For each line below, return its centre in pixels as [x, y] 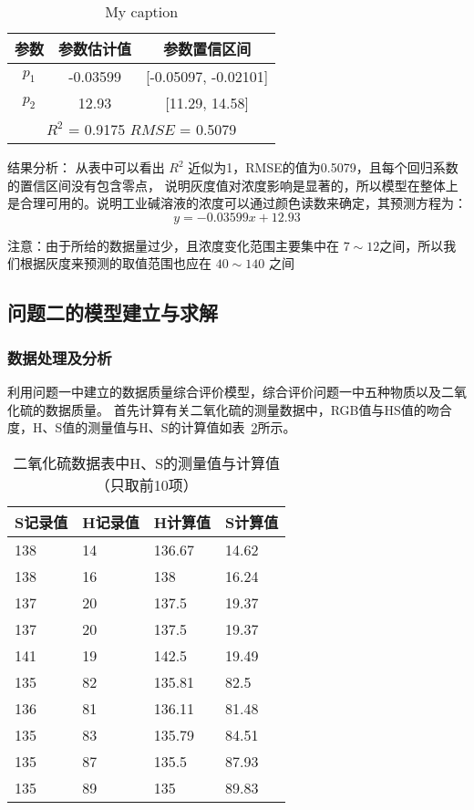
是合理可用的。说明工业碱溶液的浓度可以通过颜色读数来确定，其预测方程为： [237, 203]
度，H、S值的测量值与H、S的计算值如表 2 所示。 [152, 427]
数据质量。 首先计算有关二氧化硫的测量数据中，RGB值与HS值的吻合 [248, 409]
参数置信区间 [207, 49]
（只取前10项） [146, 484]
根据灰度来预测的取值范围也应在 [115, 263]
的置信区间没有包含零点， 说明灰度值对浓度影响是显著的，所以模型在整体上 [233, 185]
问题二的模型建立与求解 [113, 312]
